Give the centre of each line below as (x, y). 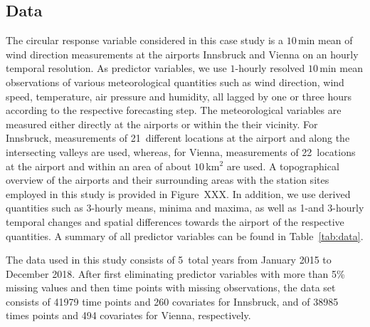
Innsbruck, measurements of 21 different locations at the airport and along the (178, 138)
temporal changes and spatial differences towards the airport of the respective (175, 221)
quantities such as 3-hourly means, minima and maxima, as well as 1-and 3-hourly (185, 208)
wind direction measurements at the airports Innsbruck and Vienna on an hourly (182, 54)
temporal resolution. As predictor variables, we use (116, 68)
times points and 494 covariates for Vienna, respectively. (128, 315)
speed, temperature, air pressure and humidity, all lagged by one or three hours (179, 96)
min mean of (325, 40)
